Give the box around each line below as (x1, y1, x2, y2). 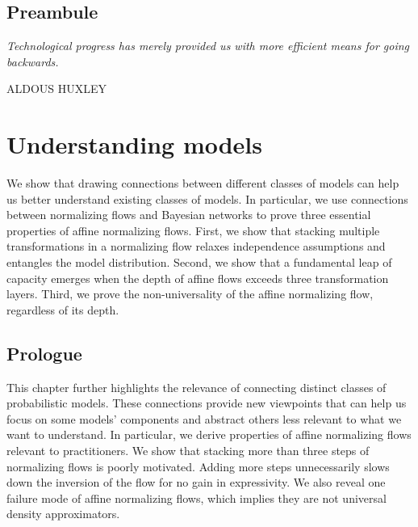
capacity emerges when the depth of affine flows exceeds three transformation (6, 269, 389, 286)
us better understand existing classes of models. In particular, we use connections (6, 190, 408, 207)
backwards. (6, 53, 59, 70)
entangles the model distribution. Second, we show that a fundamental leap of (6, 254, 392, 271)
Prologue (6, 340, 82, 365)
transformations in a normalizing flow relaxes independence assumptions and (6, 238, 386, 255)
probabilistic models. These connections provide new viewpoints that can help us (6, 394, 407, 411)
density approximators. (6, 505, 120, 522)
